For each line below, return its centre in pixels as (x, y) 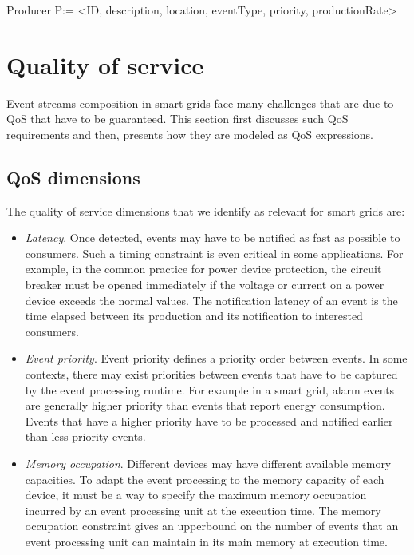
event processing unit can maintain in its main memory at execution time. (206, 541)
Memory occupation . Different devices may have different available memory (208, 464)
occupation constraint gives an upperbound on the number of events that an (212, 526)
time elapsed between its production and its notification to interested (194, 316)
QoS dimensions (73, 177)
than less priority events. (85, 436)
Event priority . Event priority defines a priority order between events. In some (216, 358)
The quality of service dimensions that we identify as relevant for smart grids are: (206, 210)
